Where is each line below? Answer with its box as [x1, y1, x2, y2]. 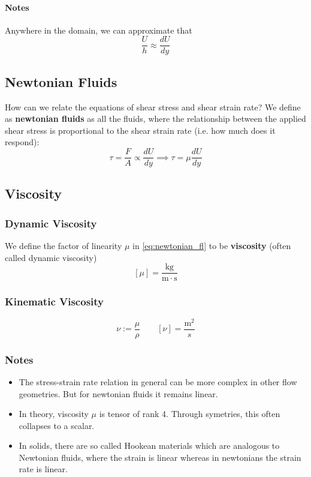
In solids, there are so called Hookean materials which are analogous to [19, 439, 280, 452]
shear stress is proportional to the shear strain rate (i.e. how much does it [5, 124, 276, 136]
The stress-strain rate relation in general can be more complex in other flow [19, 375, 297, 388]
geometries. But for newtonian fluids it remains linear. [19, 387, 218, 400]
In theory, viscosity [19, 407, 89, 420]
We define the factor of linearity [5, 239, 122, 252]
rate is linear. [19, 463, 68, 475]
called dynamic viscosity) [5, 251, 97, 263]
